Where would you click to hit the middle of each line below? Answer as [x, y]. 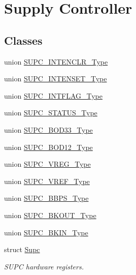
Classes [23, 40]
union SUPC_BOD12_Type [48, 147]
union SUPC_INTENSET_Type [56, 79]
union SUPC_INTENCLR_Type [56, 61]
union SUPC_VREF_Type [47, 181]
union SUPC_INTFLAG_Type [53, 95]
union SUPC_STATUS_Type [51, 113]
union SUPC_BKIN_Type [46, 232]
